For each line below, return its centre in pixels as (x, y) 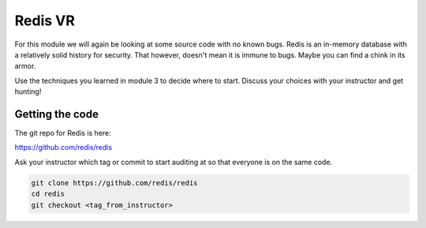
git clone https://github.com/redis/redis (114, 183)
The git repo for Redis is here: (63, 133)
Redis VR (45, 21)
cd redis (48, 194)
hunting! (28, 92)
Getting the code (56, 114)
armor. (25, 66)
